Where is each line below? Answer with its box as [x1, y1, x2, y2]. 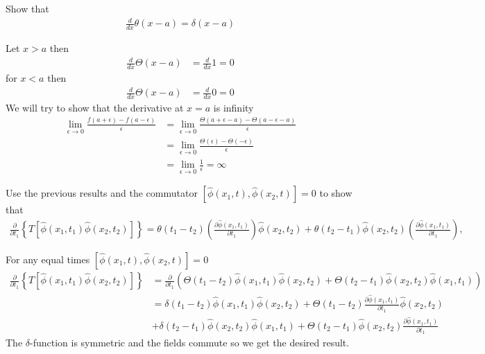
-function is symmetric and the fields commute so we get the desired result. [30, 335, 350, 350]
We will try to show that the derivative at [6, 100, 184, 114]
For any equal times [6, 252, 90, 267]
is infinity [213, 100, 254, 114]
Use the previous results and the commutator [6, 186, 198, 200]
